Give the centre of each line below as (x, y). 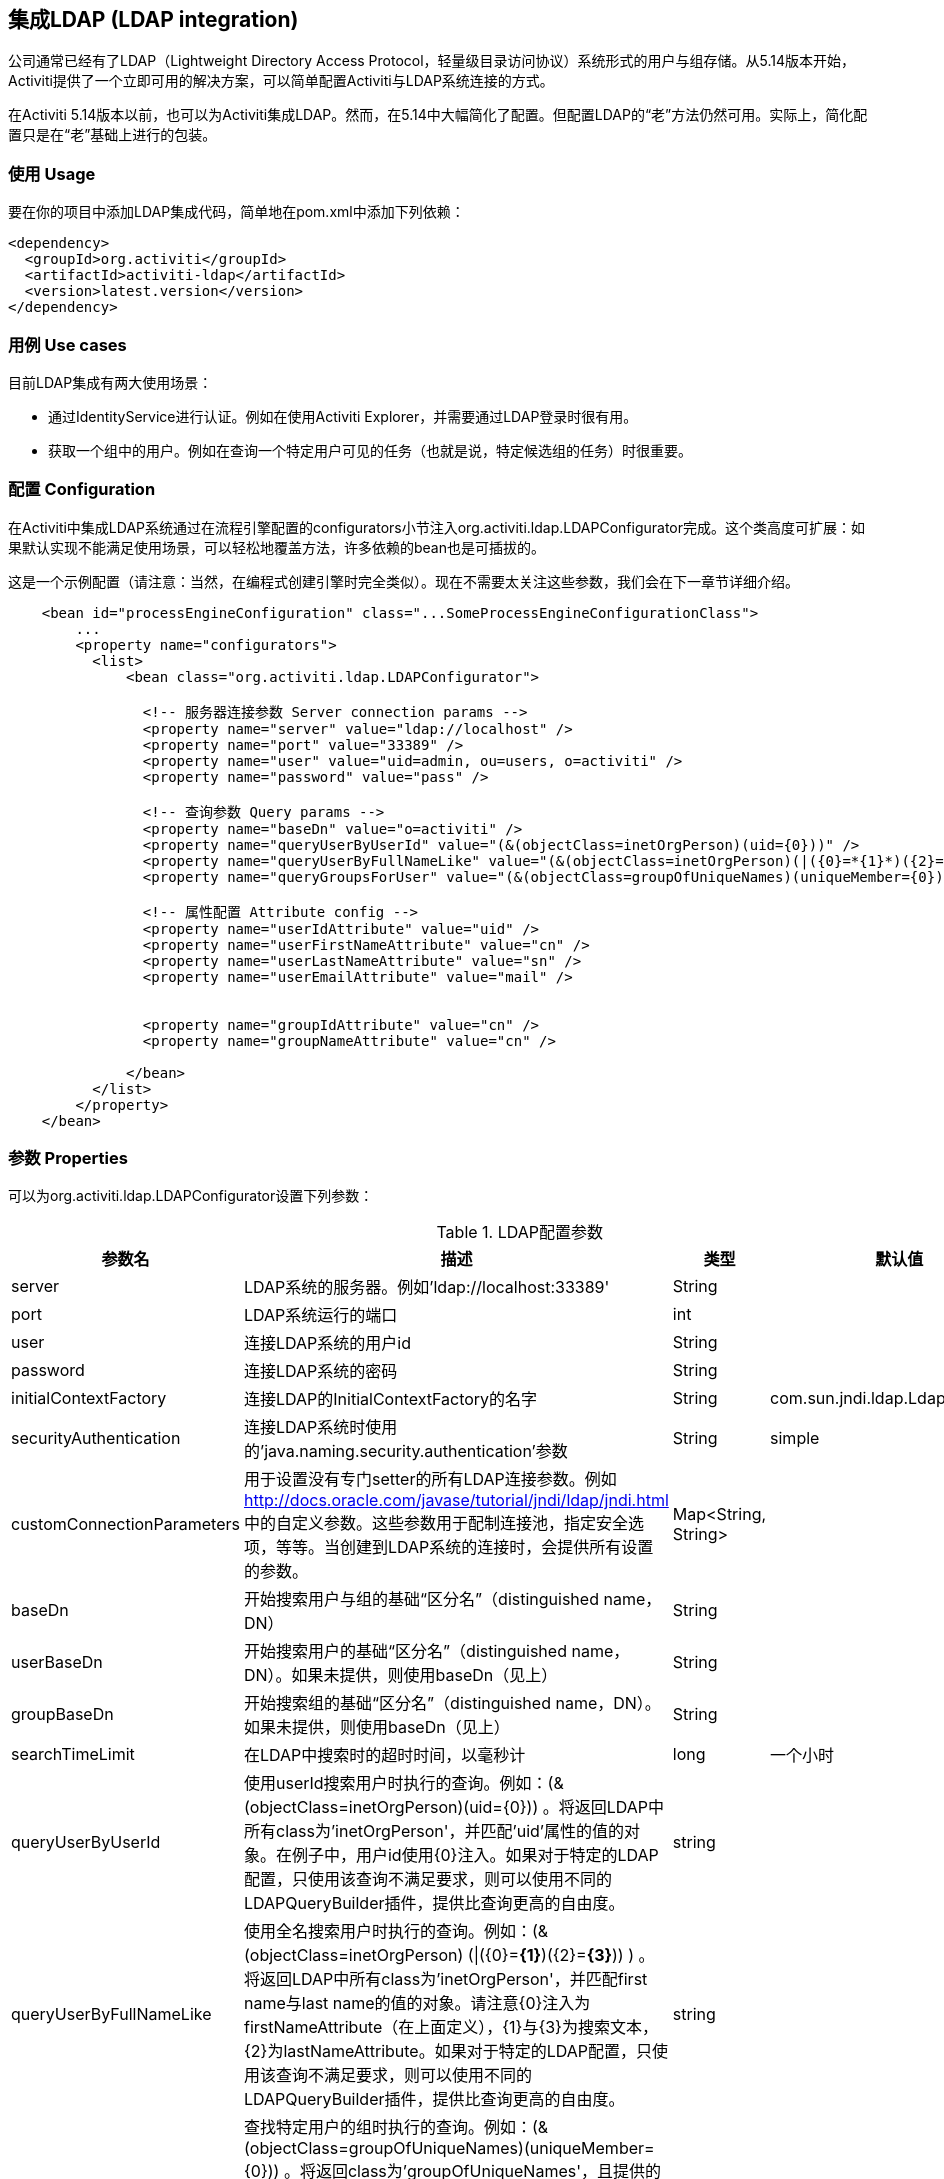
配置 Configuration (82, 489)
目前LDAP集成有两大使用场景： (110, 382)
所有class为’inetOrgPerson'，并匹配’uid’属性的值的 (433, 1831)
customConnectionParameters (125, 1524)
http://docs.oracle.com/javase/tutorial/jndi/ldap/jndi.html (456, 1500)
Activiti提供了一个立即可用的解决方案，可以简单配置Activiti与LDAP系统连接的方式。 (281, 81)
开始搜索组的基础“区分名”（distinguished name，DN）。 (452, 1703)
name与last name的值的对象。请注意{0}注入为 (417, 2003)
